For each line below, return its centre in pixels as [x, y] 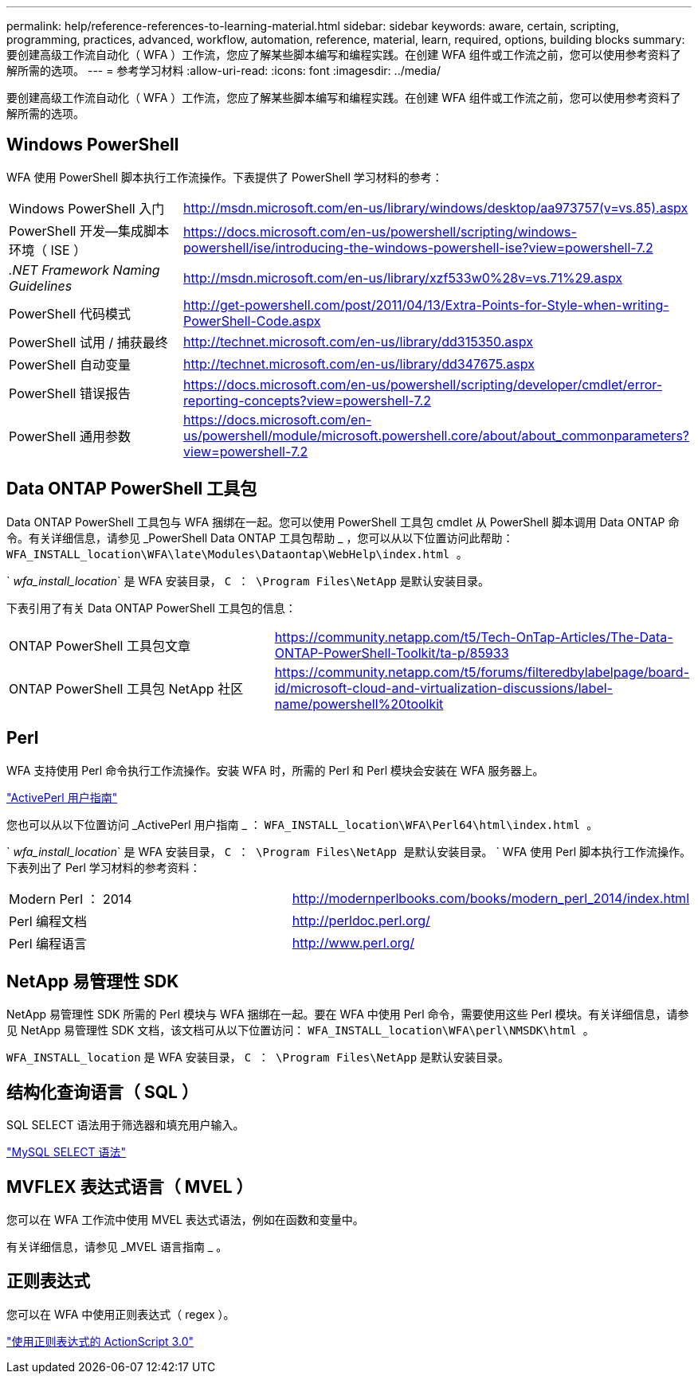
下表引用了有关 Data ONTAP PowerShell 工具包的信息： [151, 608]
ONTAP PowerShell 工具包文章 [100, 645]
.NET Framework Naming [84, 270]
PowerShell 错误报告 [70, 393]
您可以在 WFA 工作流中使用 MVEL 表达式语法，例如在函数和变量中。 [185, 1220]
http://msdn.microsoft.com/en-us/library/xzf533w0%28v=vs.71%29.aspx [403, 278]
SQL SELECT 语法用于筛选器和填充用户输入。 [125, 1125]
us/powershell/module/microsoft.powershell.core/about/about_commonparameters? [436, 435]
